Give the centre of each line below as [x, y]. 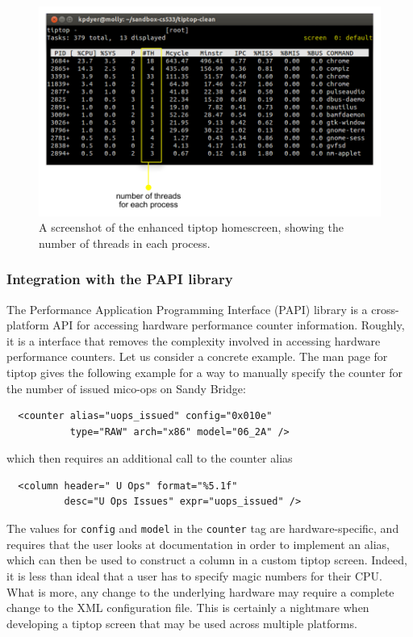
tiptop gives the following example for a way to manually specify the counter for [205, 372]
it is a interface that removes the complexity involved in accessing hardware [194, 340]
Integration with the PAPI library [120, 279]
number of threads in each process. [125, 243]
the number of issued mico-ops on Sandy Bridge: [126, 388]
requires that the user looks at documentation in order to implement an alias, [198, 544]
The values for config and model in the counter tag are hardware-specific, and [203, 528]
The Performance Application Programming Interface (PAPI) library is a [187, 309]
